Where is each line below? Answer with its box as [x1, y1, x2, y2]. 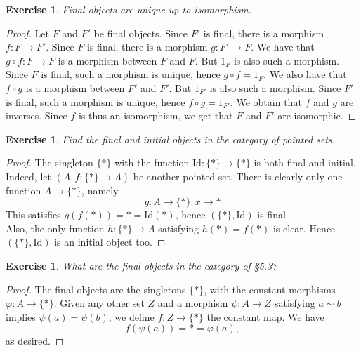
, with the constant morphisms [204, 282, 336, 296]
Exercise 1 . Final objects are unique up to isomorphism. [6, 2, 252, 16]
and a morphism [157, 296, 228, 310]
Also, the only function [6, 220, 105, 235]
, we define [108, 309, 155, 324]
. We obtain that [230, 94, 302, 109]
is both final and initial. [254, 155, 356, 170]
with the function [114, 155, 190, 170]
